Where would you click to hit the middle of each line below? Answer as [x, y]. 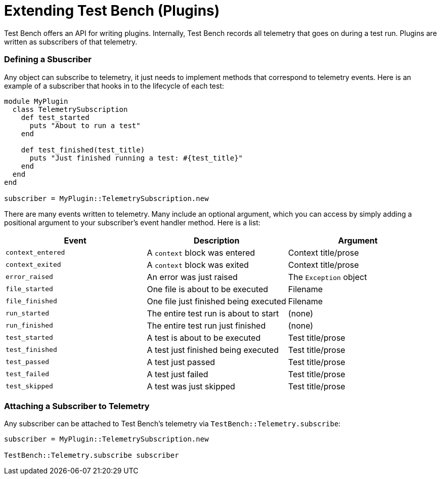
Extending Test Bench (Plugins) [112, 11]
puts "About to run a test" [85, 125]
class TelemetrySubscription [70, 109]
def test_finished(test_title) [83, 150]
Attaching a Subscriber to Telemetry [77, 406]
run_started [28, 313]
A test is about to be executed [204, 337]
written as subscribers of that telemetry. [71, 42]
